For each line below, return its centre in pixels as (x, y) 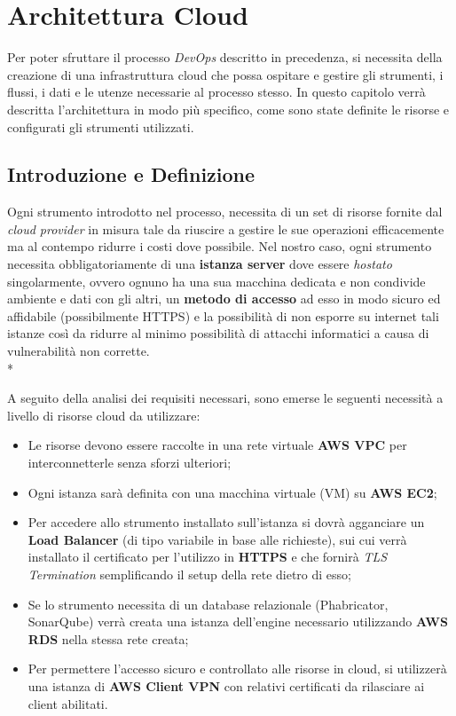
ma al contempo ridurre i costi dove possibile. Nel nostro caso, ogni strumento (220, 246)
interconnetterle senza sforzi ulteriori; (130, 463)
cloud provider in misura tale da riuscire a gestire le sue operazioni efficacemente (226, 228)
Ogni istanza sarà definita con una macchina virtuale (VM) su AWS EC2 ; (232, 492)
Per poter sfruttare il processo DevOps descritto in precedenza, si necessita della (225, 57)
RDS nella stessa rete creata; (108, 638)
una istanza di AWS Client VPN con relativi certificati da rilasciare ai (226, 685)
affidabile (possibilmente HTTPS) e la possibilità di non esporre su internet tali (223, 315)
